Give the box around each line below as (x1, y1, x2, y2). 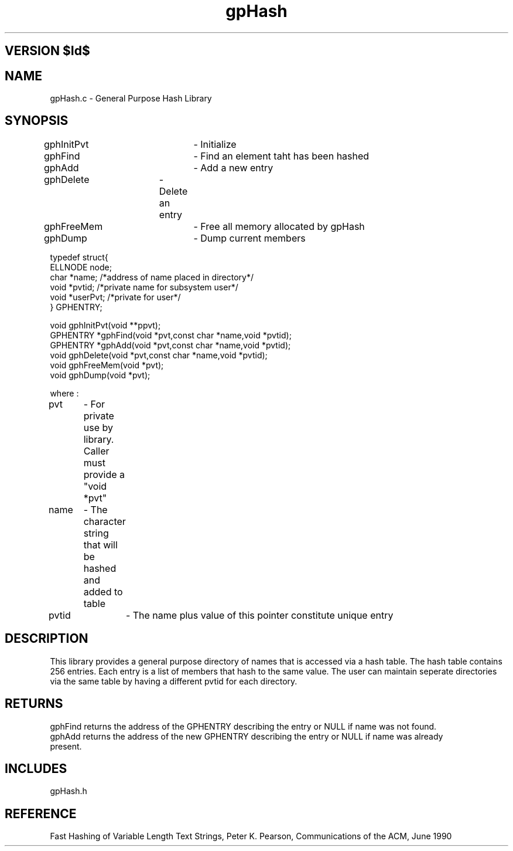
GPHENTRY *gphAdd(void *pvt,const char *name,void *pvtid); (50, 340, 291, 350)
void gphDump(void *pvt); (50, 369, 151, 380)
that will (83, 538, 118, 551)
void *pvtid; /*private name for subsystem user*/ (50, 282, 238, 292)
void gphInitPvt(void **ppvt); (50, 320, 161, 330)
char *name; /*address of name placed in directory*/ (50, 272, 254, 282)
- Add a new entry (193, 161, 273, 174)
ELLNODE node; (50, 262, 112, 272)
